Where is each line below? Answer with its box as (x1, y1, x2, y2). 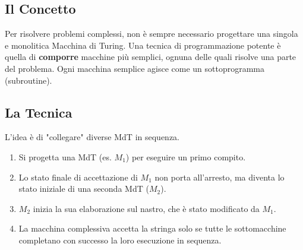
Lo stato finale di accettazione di (18, 170, 138, 183)
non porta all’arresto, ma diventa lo (154, 170, 285, 183)
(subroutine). (5, 74, 52, 86)
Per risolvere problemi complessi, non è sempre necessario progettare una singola (5, 27, 298, 40)
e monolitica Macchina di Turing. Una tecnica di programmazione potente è (5, 39, 281, 51)
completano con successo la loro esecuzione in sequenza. (18, 233, 222, 246)
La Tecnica (5, 103, 72, 121)
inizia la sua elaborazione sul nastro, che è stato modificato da (33, 202, 260, 214)
